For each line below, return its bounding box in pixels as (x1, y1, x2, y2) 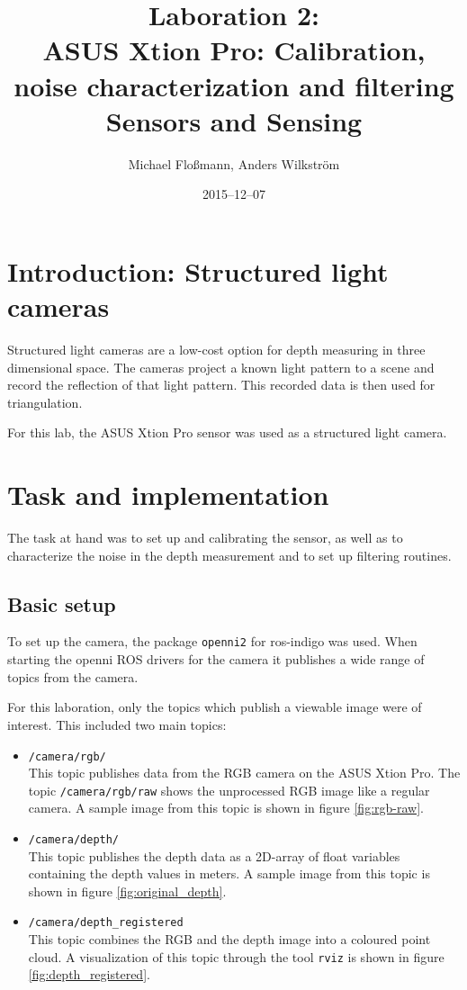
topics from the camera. (7, 667, 139, 686)
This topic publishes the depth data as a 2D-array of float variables (28, 846, 400, 865)
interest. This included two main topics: (7, 715, 227, 733)
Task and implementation (7, 476, 329, 513)
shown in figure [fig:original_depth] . (28, 881, 227, 900)
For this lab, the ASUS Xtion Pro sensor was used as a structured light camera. (7, 423, 447, 442)
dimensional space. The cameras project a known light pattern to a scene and (7, 357, 435, 376)
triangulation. (7, 392, 83, 411)
